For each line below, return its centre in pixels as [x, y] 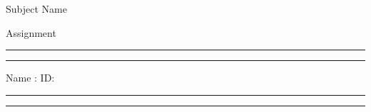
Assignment [31, 32]
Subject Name [36, 9]
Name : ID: [30, 78]
